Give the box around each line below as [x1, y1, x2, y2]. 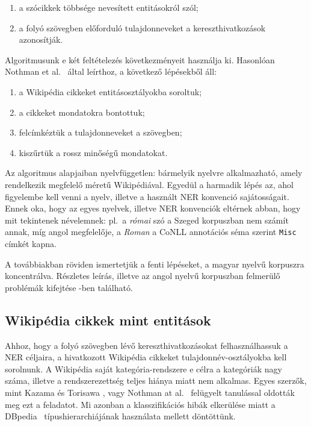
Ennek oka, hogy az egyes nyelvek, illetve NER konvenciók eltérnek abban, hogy [5, 202, 301, 215]
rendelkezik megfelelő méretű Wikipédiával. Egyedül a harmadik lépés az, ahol [5, 178, 294, 190]
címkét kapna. [5, 237, 57, 249]
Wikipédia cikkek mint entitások [5, 310, 211, 329]
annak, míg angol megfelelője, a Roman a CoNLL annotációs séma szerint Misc [5, 225, 297, 238]
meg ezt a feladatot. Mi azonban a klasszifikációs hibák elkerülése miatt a [5, 398, 276, 410]
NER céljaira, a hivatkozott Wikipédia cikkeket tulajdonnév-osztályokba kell [5, 351, 287, 363]
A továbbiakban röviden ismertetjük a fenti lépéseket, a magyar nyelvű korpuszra [5, 257, 304, 270]
